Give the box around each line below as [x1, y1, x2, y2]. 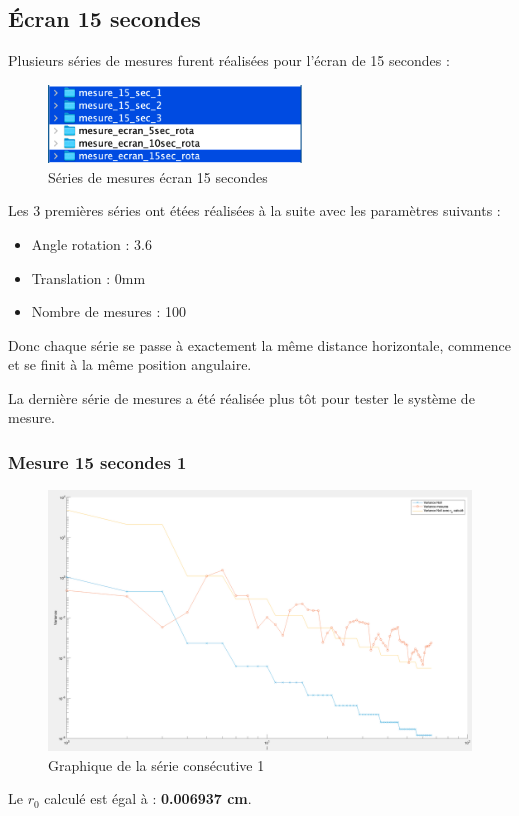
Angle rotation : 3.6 [31, 233, 153, 254]
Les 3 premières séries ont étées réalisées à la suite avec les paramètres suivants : [8, 200, 501, 221]
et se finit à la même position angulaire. [8, 354, 252, 375]
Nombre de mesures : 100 [31, 301, 186, 322]
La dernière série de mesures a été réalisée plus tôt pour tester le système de [8, 387, 475, 408]
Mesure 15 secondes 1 [8, 449, 187, 474]
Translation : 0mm [31, 267, 146, 288]
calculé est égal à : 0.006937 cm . [44, 788, 252, 809]
